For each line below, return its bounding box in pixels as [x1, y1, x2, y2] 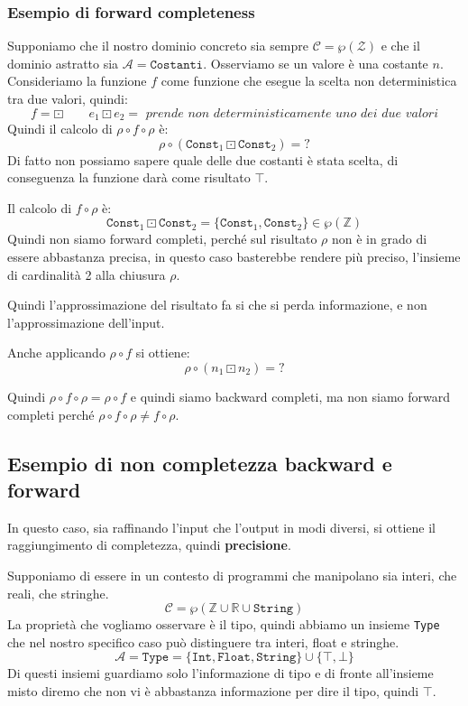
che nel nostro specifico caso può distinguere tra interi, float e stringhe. [7, 632, 399, 651]
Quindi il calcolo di [7, 119, 113, 138]
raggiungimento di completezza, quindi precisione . [7, 535, 291, 554]
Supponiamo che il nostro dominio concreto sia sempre [7, 36, 309, 55]
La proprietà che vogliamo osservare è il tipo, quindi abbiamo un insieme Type [7, 615, 440, 634]
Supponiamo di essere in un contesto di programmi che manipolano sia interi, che [7, 565, 457, 584]
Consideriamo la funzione [7, 71, 147, 90]
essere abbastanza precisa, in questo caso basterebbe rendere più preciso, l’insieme [7, 247, 461, 266]
